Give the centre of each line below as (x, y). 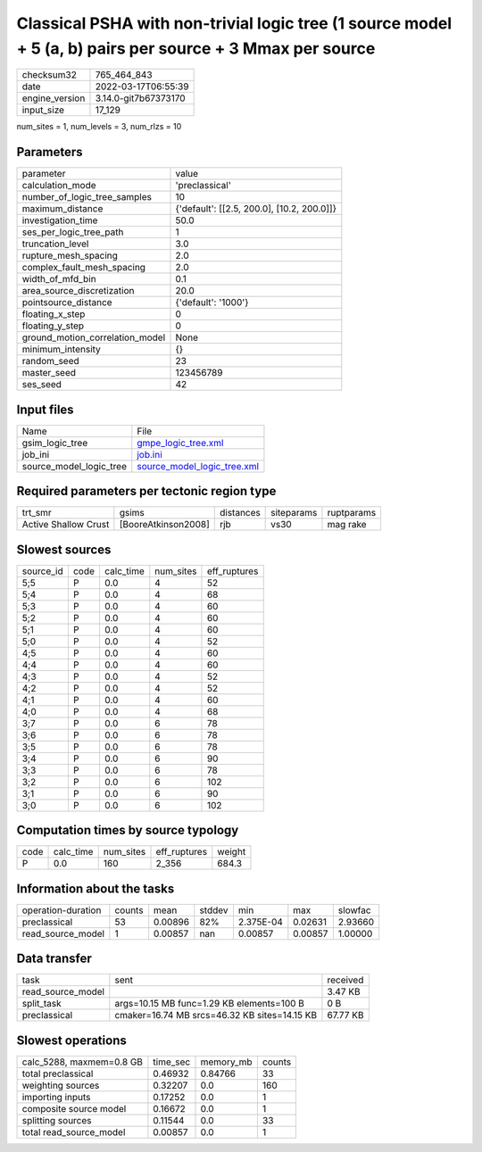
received (345, 980)
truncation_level (55, 244)
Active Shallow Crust (66, 525)
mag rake (347, 525)
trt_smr (37, 513)
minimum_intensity (62, 350)
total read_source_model (74, 1131)
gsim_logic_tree (55, 443)
